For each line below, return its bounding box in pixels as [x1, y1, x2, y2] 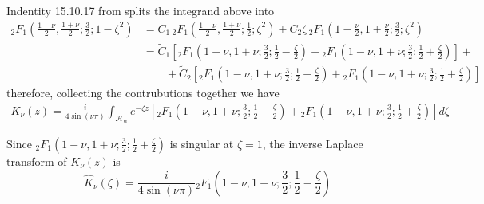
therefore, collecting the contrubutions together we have [6, 84, 280, 101]
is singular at [169, 135, 234, 151]
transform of [6, 152, 67, 169]
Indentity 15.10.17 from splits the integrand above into [6, 2, 275, 18]
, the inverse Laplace [262, 135, 363, 151]
